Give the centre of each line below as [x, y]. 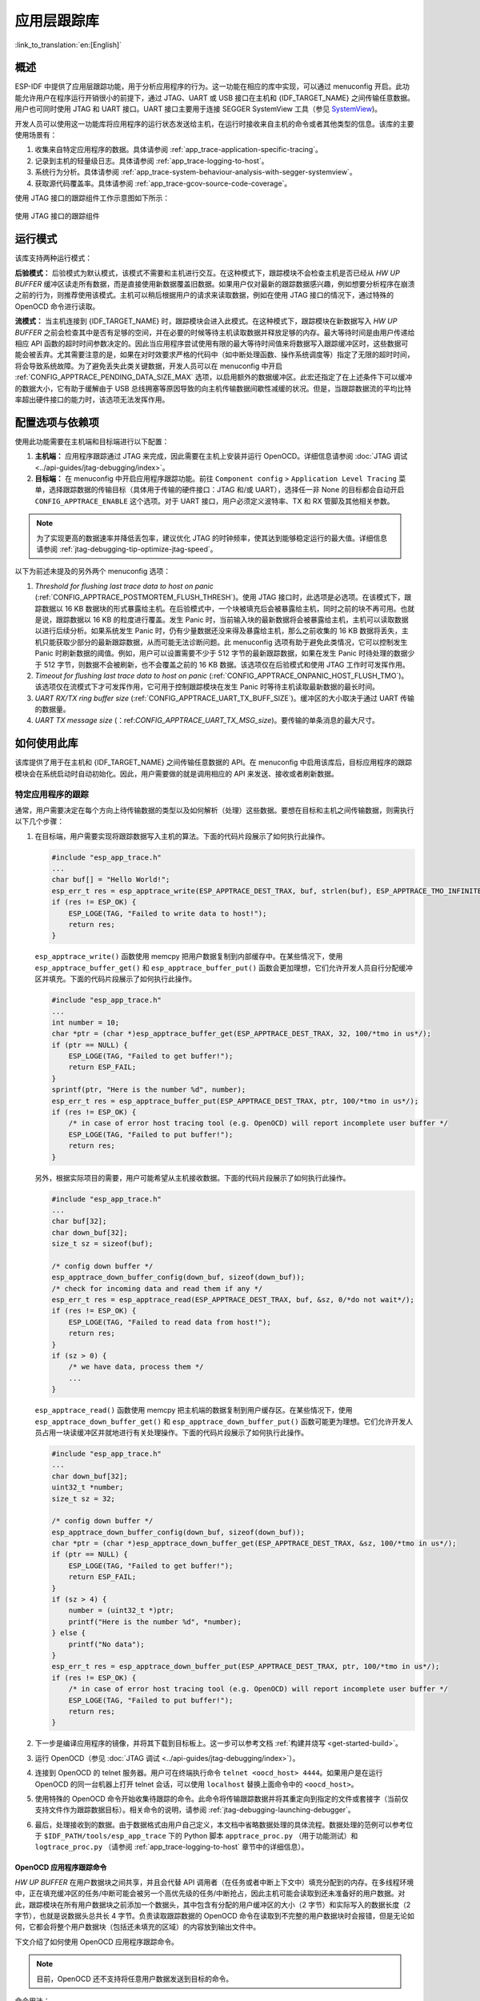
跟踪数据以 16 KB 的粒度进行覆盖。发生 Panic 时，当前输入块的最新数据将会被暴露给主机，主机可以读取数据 [232, 620]
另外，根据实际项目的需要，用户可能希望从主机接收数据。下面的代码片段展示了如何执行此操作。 [192, 1177]
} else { [69, 1633]
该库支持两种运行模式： [53, 258]
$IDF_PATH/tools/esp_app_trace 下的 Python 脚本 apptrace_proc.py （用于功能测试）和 [201, 1836]
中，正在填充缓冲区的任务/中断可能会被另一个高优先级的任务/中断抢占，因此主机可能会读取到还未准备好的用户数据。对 [210, 1894]
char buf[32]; [79, 1221]
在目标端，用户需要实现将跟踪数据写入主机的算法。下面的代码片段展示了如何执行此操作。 [182, 836]
